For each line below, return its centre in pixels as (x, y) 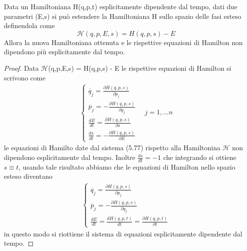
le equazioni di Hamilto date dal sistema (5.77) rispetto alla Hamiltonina (112, 148)
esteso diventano (28, 176)
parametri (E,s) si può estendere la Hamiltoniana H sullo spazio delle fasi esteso (123, 16)
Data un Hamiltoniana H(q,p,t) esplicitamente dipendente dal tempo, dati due (121, 6)
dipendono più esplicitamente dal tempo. (65, 52)
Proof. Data (21, 68)
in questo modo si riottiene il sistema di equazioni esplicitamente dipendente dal (123, 233)
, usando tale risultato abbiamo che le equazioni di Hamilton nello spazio (127, 166)
